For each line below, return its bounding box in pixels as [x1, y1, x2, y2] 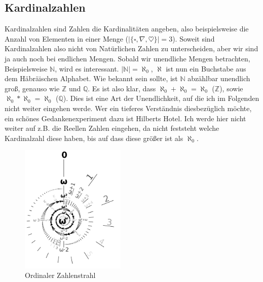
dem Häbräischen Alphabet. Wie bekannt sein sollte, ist [5, 73, 178, 84]
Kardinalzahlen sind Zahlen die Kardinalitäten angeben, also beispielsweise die [5, 23, 249, 34]
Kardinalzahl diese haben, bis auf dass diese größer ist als [5, 132, 183, 143]
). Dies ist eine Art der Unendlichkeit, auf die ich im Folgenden [63, 93, 259, 103]
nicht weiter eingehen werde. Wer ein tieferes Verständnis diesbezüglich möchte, [5, 102, 252, 113]
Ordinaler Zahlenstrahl [25, 270, 96, 280]
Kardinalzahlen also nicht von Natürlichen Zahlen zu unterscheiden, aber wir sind [5, 43, 258, 54]
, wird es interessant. [55, 63, 119, 74]
